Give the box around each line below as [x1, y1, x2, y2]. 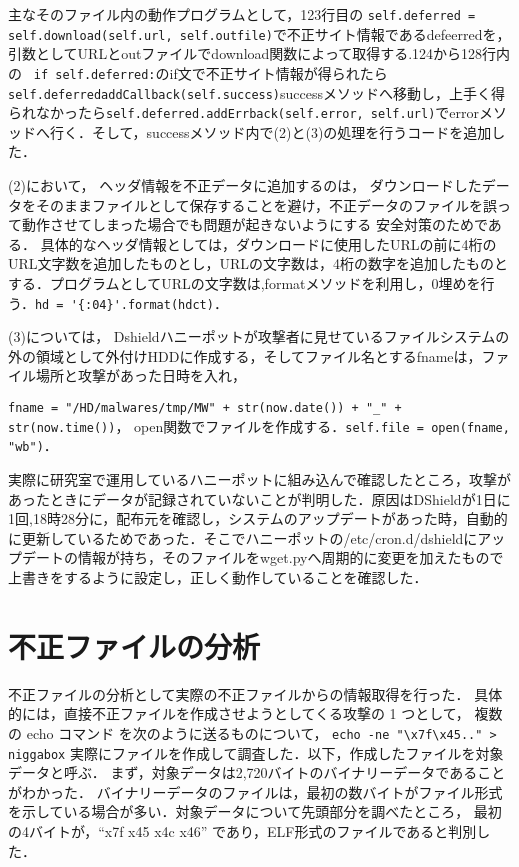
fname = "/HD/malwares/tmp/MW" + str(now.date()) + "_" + [8, 401, 402, 416]
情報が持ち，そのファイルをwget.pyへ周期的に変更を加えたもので [77, 547, 504, 568]
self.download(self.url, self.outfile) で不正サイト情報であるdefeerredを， [8, 23, 511, 44]
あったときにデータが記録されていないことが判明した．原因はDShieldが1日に [8, 488, 511, 509]
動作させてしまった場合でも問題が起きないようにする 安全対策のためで [21, 214, 488, 235]
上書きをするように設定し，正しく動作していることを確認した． [8, 567, 428, 587]
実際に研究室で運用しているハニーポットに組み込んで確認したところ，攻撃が [8, 469, 511, 490]
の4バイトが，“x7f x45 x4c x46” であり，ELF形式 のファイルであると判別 [8, 821, 477, 841]
